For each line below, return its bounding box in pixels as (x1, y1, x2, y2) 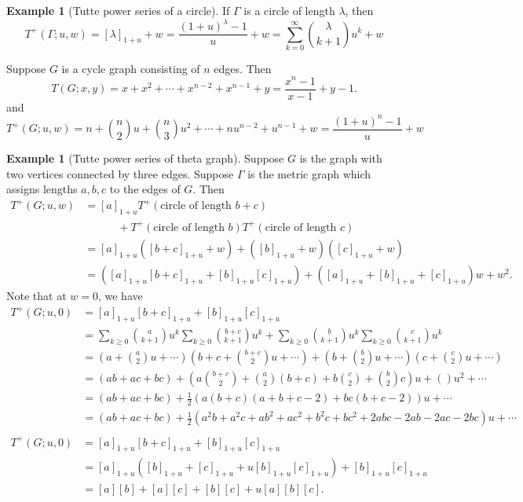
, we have (97, 287, 143, 303)
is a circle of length (243, 2, 335, 18)
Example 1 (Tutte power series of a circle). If (6, 2, 230, 18)
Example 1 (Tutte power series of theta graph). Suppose (6, 150, 284, 167)
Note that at (6, 287, 67, 303)
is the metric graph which (247, 165, 371, 181)
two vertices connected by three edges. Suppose (6, 165, 234, 181)
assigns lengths (6, 181, 78, 197)
